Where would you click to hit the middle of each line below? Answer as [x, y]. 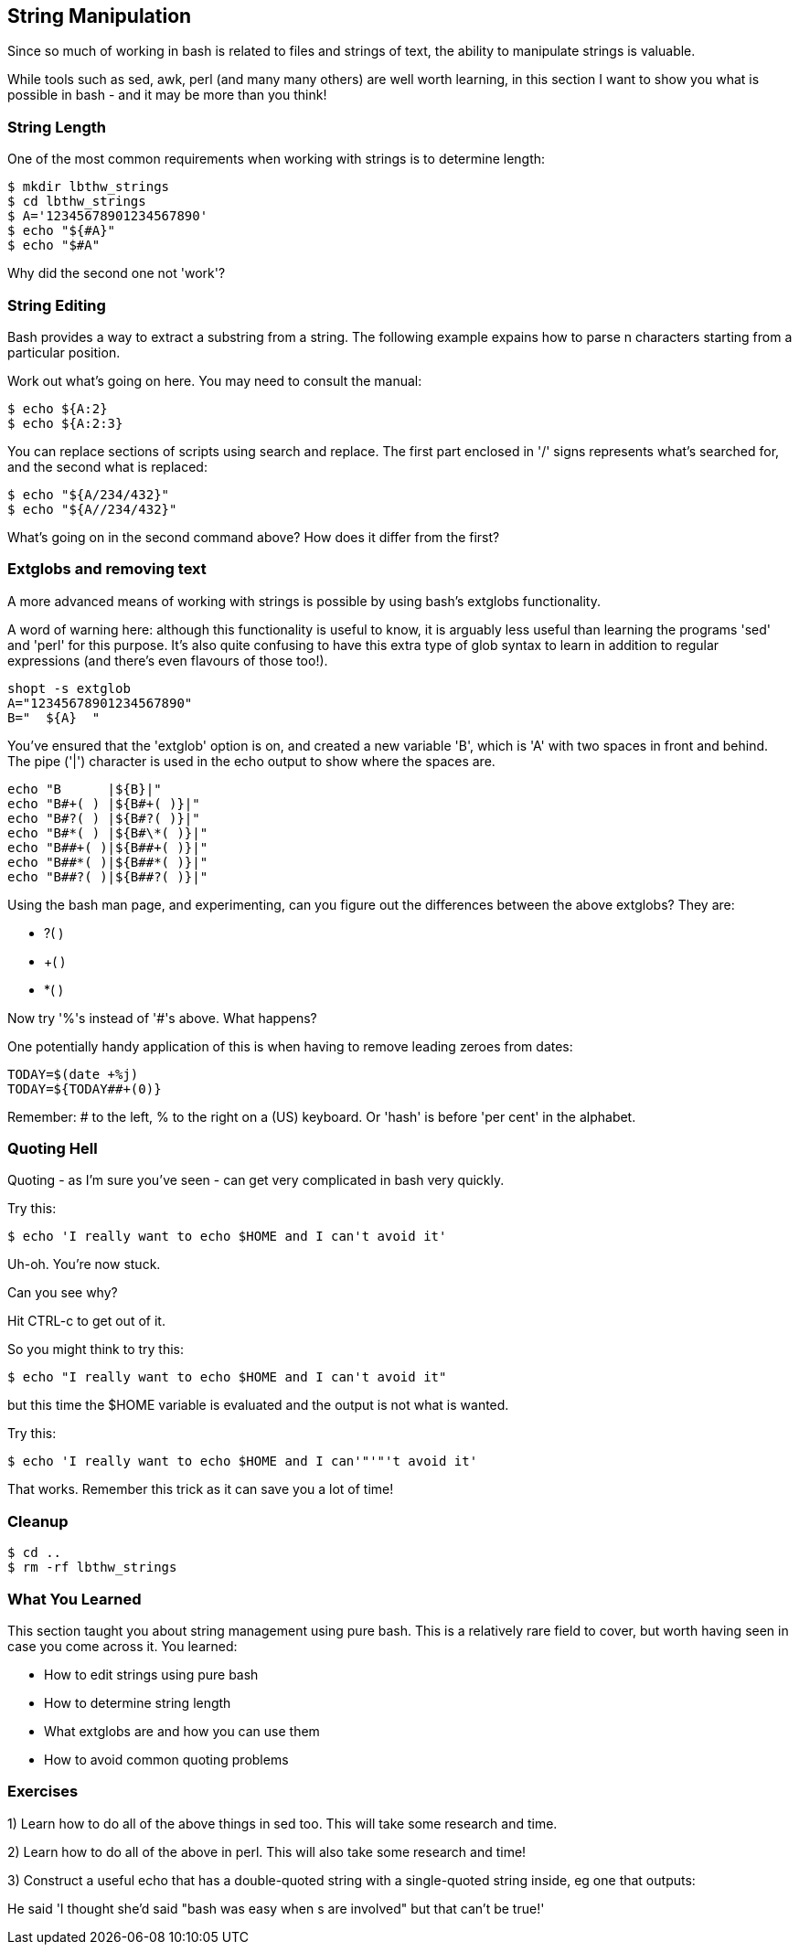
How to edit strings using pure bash [151, 1674]
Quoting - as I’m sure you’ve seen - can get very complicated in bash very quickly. [256, 1180]
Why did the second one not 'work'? [117, 273]
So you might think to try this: [96, 1349]
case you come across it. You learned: [123, 1646]
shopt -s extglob [69, 688]
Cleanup [38, 1521]
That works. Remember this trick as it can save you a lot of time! [201, 1489]
